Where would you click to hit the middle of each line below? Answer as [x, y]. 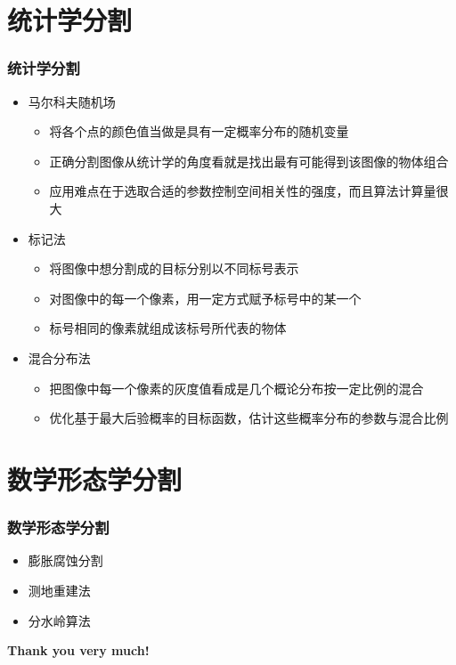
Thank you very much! [78, 650]
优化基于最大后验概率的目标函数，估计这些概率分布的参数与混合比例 [249, 418]
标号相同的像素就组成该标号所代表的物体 [168, 328]
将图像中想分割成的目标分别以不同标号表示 [174, 268]
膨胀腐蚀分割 [65, 560]
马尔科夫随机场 [72, 101]
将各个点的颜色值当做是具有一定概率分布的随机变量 [199, 131]
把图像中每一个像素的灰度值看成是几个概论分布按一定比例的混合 [236, 388]
